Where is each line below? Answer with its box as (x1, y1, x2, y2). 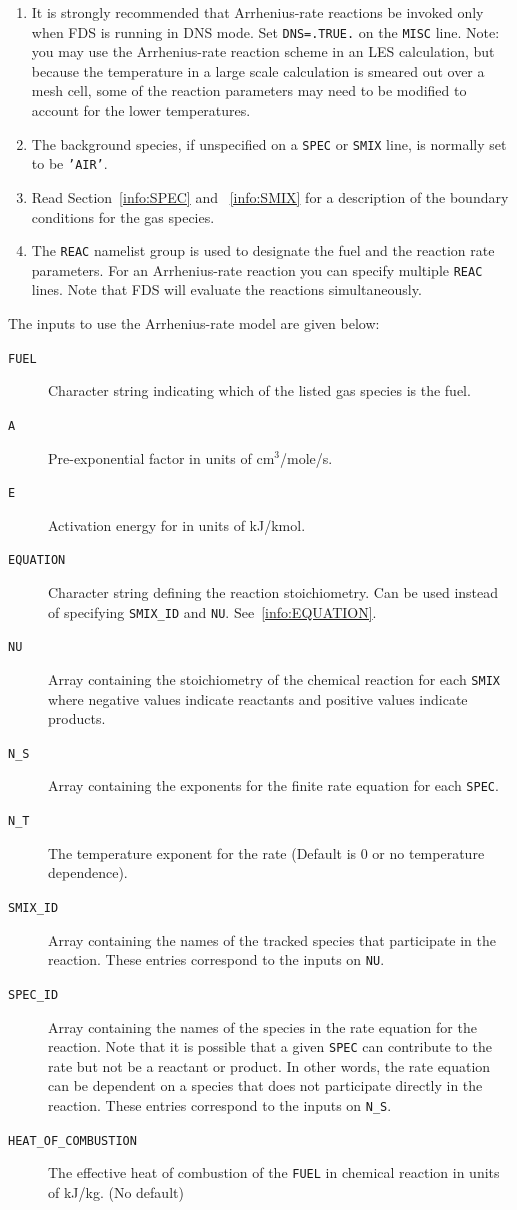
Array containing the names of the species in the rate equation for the (48, 1016, 477, 1037)
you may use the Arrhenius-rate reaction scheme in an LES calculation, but (31, 41, 495, 62)
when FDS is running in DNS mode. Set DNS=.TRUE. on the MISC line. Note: (31, 21, 500, 42)
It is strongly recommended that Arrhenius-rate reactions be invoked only (31, 2, 484, 22)
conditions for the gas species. (31, 206, 215, 227)
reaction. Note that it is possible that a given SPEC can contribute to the (48, 1036, 492, 1057)
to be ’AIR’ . (31, 153, 108, 174)
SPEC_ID (8, 987, 59, 1002)
